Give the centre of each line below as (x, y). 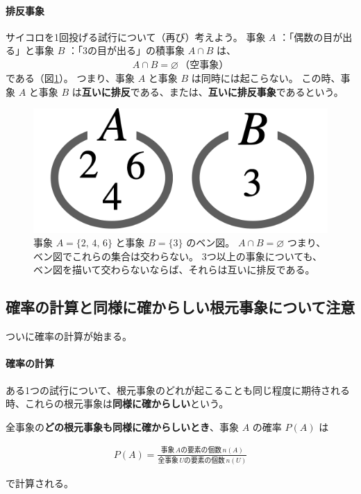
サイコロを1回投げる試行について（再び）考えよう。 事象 (136, 36)
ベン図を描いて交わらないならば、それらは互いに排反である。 (174, 270)
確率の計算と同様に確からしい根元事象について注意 (180, 307)
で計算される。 (40, 483)
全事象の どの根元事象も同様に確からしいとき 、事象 (122, 426)
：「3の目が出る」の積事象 (126, 50)
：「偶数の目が (311, 36)
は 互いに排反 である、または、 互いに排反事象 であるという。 (208, 91)
